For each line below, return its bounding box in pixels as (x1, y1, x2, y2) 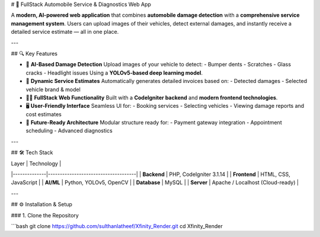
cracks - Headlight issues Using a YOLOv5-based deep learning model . (25, 69, 203, 76)
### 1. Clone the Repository (11, 212, 79, 219)
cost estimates (25, 110, 62, 118)
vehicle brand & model (25, 86, 81, 93)
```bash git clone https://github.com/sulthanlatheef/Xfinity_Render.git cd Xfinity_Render (11, 222, 223, 229)
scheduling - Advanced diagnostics (25, 127, 113, 134)
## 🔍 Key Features (11, 50, 57, 57)
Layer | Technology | (11, 160, 62, 167)
